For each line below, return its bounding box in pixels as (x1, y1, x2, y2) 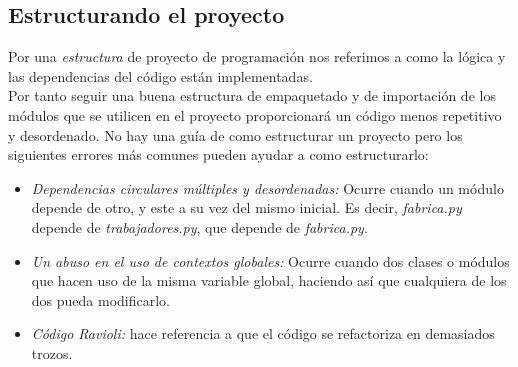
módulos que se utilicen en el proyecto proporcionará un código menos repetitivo (8, 104, 502, 125)
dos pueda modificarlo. (31, 289, 170, 310)
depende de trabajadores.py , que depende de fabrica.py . (31, 216, 368, 237)
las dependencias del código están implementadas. (8, 65, 313, 86)
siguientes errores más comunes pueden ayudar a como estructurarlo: (8, 144, 429, 165)
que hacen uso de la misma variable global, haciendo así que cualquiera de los (31, 270, 507, 291)
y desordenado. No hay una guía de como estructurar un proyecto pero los (8, 124, 463, 145)
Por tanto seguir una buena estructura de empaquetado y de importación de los (8, 85, 496, 106)
